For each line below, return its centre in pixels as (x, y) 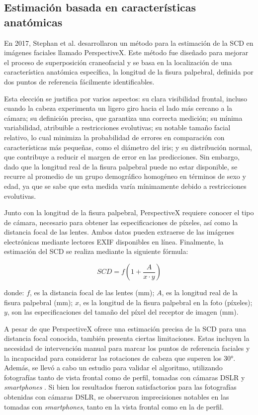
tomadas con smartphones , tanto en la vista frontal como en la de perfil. (114, 406)
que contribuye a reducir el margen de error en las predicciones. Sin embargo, (122, 157)
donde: (14, 292)
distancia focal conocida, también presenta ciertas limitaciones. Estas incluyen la (127, 338)
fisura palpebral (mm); (39, 302)
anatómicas (33, 22)
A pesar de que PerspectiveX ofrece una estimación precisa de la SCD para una (125, 328)
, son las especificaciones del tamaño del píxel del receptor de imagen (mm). (123, 312)
